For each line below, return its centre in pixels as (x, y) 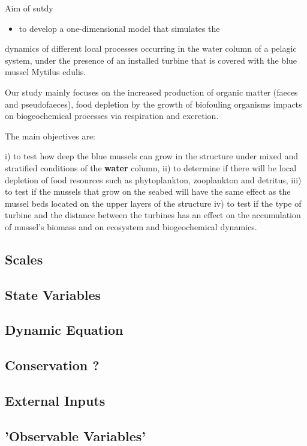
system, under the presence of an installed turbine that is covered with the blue (151, 60)
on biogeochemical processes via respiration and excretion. (112, 116)
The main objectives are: (50, 136)
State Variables (53, 294)
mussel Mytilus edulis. (46, 72)
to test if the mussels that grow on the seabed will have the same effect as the (148, 191)
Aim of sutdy (29, 8)
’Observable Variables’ (75, 435)
